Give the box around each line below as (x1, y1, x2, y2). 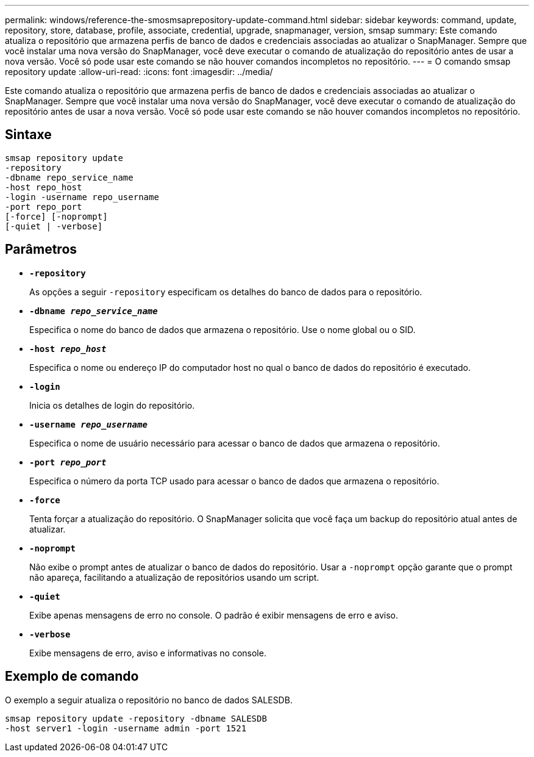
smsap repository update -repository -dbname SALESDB (5, 713, 267, 723)
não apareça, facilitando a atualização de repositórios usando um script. (29, 572, 319, 583)
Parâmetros (5, 242, 77, 257)
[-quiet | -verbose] (5, 221, 103, 231)
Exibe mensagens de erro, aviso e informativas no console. (29, 647, 266, 658)
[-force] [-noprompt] (5, 211, 108, 221)
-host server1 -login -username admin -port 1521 (5, 723, 247, 733)
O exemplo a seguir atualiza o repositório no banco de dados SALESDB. (5, 694, 293, 705)
